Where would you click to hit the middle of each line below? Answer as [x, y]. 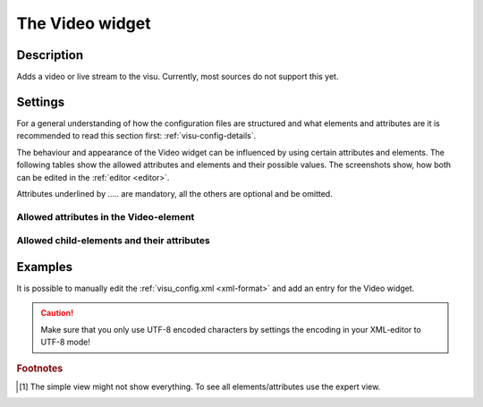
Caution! [57, 313]
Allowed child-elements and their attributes [113, 241]
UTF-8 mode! [66, 342]
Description [50, 55]
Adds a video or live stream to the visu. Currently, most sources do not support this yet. [178, 77]
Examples [45, 267]
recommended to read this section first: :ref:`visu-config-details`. [136, 136]
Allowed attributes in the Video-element [106, 216]
